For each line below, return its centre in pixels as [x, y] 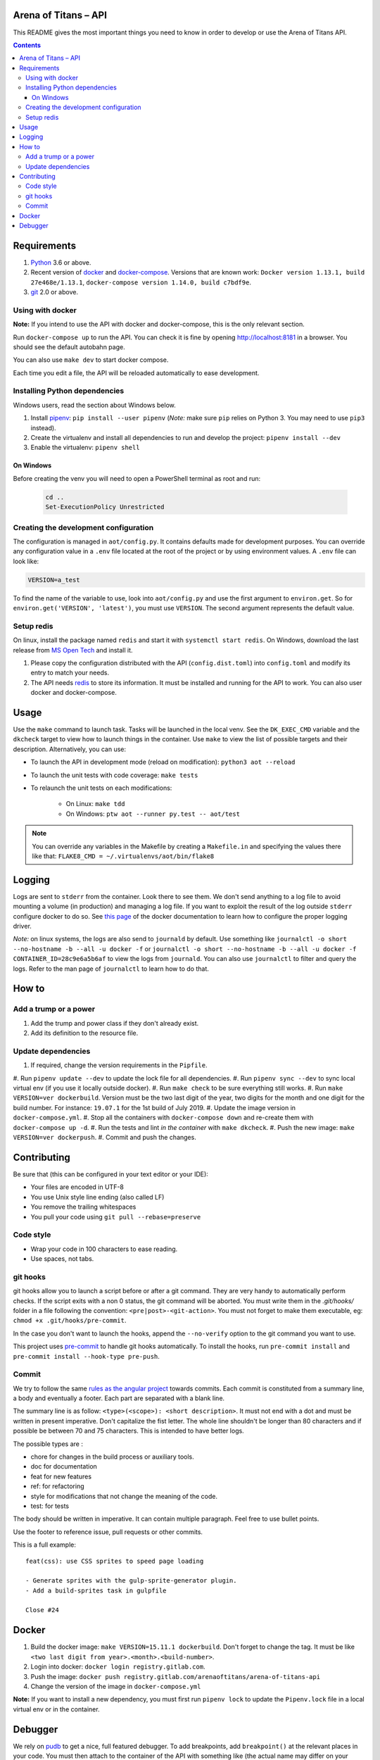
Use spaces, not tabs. [62, 1259]
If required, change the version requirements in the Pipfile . [119, 1065]
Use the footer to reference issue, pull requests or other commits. [108, 1532]
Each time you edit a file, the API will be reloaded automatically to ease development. [136, 372]
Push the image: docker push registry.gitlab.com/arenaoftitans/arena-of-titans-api [175, 1676]
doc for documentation [64, 1466]
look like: [26, 561]
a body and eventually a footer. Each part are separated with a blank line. [119, 1398]
